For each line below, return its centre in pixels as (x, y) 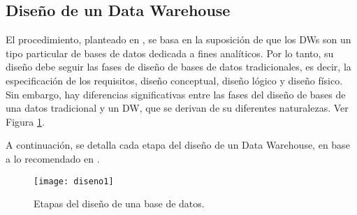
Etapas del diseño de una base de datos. (119, 203)
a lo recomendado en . (53, 158)
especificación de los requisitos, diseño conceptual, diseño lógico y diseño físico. (174, 80)
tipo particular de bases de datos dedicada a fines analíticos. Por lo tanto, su (170, 53)
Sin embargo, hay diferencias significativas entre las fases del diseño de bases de (176, 94)
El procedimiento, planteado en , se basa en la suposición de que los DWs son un (178, 39)
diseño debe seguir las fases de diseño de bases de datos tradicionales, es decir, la (178, 67)
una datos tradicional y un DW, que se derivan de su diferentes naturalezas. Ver (177, 108)
